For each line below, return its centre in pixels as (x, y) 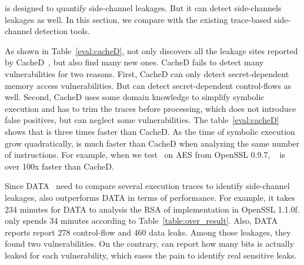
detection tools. (62, 31)
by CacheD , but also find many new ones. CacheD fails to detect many (134, 62)
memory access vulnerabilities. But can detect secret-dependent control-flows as (148, 85)
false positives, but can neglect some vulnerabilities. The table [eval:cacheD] (142, 120)
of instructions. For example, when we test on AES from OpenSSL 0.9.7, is (145, 155)
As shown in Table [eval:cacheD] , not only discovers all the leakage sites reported (151, 50)
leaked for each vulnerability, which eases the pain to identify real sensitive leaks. (151, 255)
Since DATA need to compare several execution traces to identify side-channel (147, 186)
